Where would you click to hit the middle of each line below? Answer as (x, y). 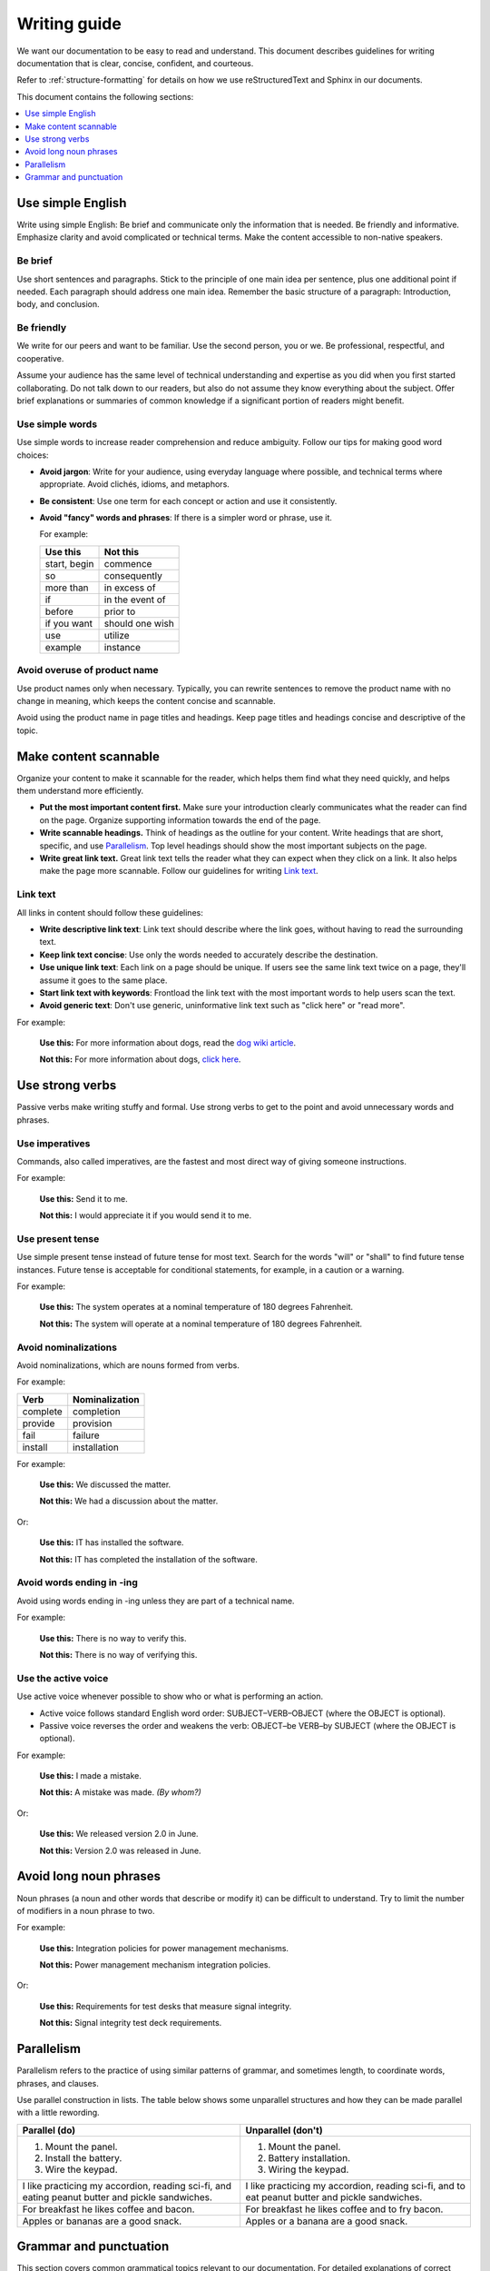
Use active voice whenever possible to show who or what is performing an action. (170, 1696)
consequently (133, 575)
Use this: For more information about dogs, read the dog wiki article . (168, 1043)
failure (86, 1435)
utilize (117, 635)
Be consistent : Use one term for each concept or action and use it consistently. (188, 501)
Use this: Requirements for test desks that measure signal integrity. (166, 2006)
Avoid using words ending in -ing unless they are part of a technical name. (156, 1601)
